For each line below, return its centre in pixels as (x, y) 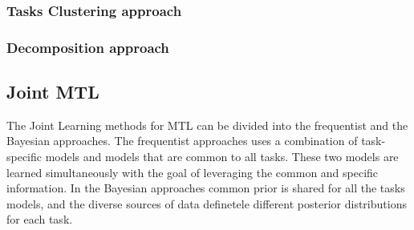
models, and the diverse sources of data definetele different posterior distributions (207, 203)
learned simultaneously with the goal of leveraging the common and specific (193, 172)
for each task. (40, 219)
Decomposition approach (88, 47)
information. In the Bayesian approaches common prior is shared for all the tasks (206, 188)
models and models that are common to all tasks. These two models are (222, 157)
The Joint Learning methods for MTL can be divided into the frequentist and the (207, 125)
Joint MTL (53, 92)
